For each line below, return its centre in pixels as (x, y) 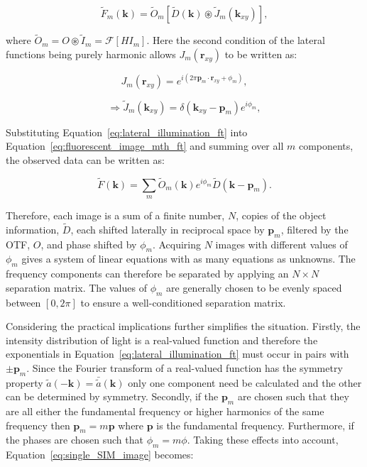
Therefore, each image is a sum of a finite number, (115, 215)
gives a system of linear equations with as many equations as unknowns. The (188, 259)
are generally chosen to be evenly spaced (254, 287)
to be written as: (261, 54)
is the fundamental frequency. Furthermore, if (255, 425)
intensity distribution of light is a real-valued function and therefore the (162, 340)
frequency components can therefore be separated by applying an (147, 274)
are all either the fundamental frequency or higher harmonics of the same (165, 411)
